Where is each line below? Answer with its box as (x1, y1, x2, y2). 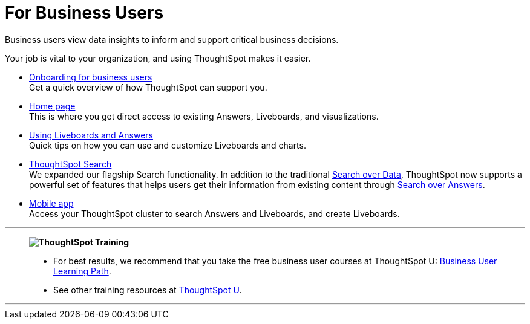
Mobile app (29, 198, 74, 209)
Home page (29, 100, 76, 111)
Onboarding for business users (29, 71, 152, 82)
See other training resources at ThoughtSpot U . (53, 284, 242, 295)
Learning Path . (53, 265, 111, 276)
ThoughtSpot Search (29, 158, 112, 169)
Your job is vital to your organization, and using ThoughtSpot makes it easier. (5, 53, 311, 63)
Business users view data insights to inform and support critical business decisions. (5, 34, 339, 45)
